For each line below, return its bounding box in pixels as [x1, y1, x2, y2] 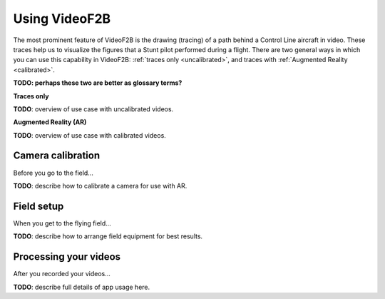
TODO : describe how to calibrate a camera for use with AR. [13, 181, 188, 190]
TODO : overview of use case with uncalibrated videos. [13, 104, 174, 113]
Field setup [13, 200, 64, 212]
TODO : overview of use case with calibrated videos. [13, 131, 167, 139]
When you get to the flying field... [13, 218, 112, 228]
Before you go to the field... [13, 168, 94, 177]
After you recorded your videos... [13, 270, 111, 278]
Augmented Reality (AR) [13, 118, 87, 126]
